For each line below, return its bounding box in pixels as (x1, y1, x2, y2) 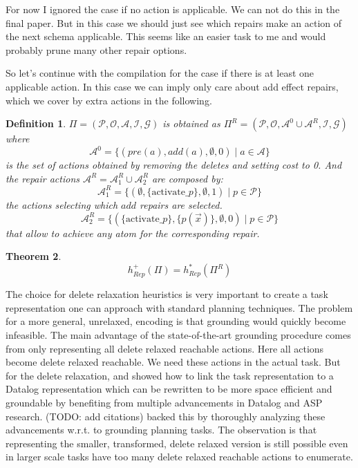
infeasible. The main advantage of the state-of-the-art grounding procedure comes (6, 328, 351, 341)
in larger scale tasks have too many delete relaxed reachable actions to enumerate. (6, 449, 353, 464)
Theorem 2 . (6, 249, 62, 263)
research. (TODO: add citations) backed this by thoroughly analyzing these (6, 409, 326, 423)
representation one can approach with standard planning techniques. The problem (6, 300, 353, 315)
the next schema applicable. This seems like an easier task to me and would (6, 29, 326, 44)
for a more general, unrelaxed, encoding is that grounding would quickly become (6, 314, 346, 328)
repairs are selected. (140, 197, 223, 212)
